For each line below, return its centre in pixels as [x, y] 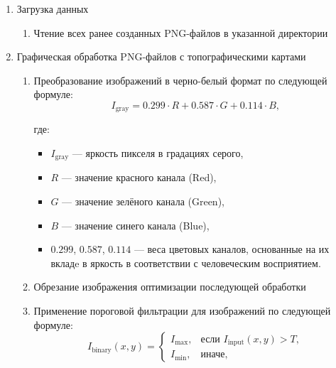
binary [102, 350]
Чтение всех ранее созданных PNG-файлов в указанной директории [181, 32]
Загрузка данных [53, 9]
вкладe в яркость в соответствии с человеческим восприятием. [186, 263]
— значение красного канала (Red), [139, 177]
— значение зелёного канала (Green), [143, 201]
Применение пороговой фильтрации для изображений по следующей [182, 311]
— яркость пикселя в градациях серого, [158, 153]
